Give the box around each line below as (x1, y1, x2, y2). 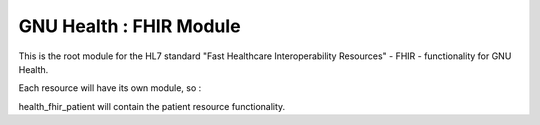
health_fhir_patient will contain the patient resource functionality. (18, 100, 286, 112)
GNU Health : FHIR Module (18, 15, 241, 37)
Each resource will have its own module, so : (18, 82, 202, 94)
